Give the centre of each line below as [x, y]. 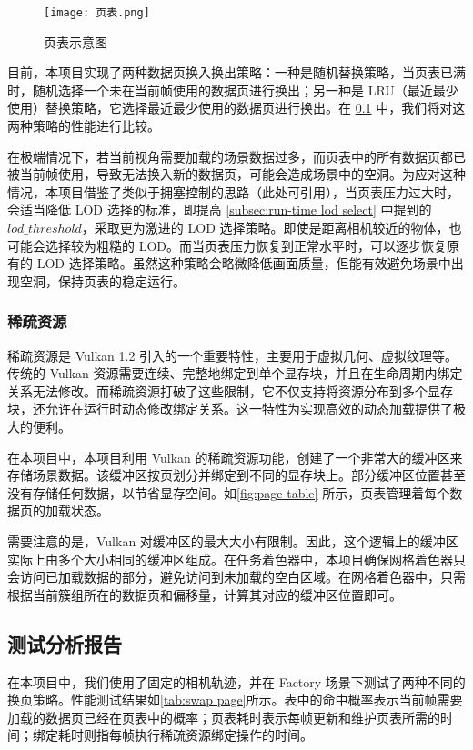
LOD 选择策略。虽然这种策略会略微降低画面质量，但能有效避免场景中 [244, 263]
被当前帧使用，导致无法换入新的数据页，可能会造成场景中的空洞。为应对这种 [236, 174]
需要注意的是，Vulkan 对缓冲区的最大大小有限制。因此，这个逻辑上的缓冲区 [233, 540]
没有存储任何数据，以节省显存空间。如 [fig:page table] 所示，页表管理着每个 [229, 492]
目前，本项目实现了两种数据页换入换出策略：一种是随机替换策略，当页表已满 [236, 72]
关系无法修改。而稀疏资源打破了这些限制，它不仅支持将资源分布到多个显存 [230, 390]
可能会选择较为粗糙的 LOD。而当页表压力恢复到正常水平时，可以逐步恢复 [227, 245]
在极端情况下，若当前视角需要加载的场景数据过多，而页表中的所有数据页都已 [236, 156]
